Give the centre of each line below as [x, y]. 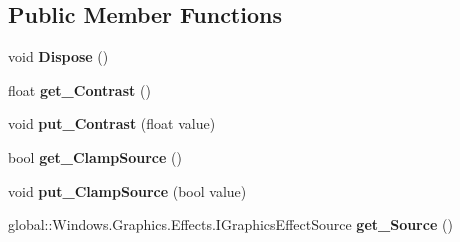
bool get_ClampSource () [95, 156]
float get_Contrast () [79, 89]
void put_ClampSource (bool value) [127, 190]
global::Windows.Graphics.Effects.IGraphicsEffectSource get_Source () [230, 224]
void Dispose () [58, 56]
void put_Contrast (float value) [112, 123]
